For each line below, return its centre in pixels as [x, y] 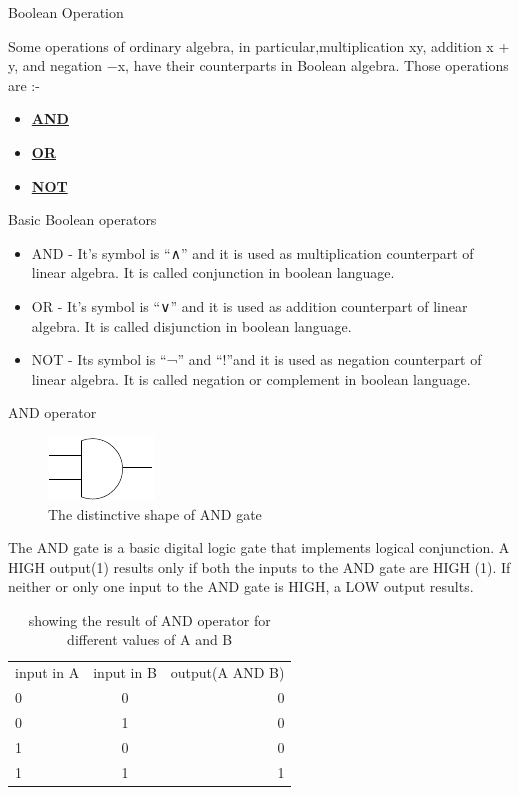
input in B [125, 672]
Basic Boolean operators [82, 219]
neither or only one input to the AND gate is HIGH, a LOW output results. [241, 586]
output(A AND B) [227, 672]
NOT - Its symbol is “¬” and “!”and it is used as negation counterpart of [256, 359]
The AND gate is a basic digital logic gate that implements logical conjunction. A [259, 547]
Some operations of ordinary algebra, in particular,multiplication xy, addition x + [259, 45]
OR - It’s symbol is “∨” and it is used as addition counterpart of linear [249, 305]
